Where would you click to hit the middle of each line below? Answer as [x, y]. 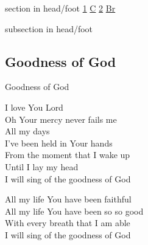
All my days [27, 131]
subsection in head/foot [49, 28]
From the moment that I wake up [68, 155]
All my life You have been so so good [74, 211]
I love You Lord [34, 107]
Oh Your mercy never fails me [61, 119]
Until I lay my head [42, 166]
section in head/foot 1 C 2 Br [60, 8]
